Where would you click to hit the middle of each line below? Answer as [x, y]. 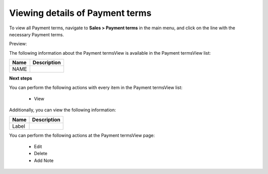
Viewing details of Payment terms [80, 13]
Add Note [44, 160]
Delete [41, 154]
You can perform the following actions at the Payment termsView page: [82, 135]
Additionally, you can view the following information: [63, 110]
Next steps [21, 78]
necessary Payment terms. [36, 34]
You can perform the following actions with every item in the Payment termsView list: [96, 87]
